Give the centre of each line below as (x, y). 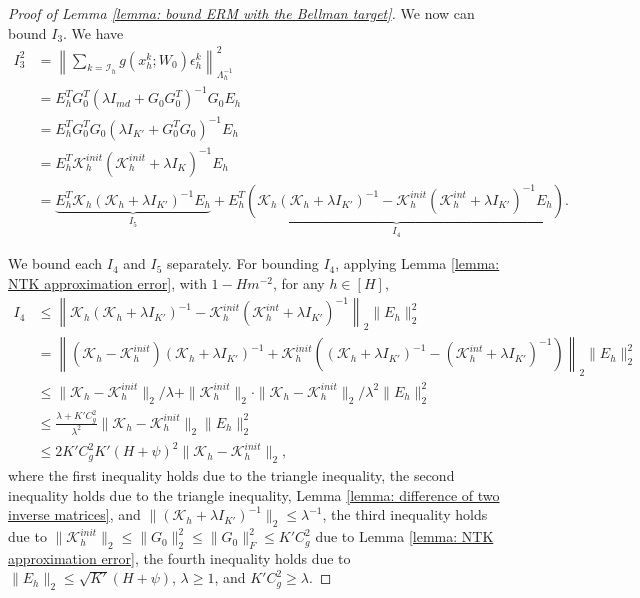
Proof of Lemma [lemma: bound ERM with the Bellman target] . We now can (241, 13)
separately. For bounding (243, 263)
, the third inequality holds (405, 514)
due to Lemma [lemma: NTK (404, 536)
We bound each (55, 263)
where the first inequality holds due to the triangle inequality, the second (231, 475)
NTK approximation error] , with (107, 282)
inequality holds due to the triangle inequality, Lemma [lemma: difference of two (254, 494)
